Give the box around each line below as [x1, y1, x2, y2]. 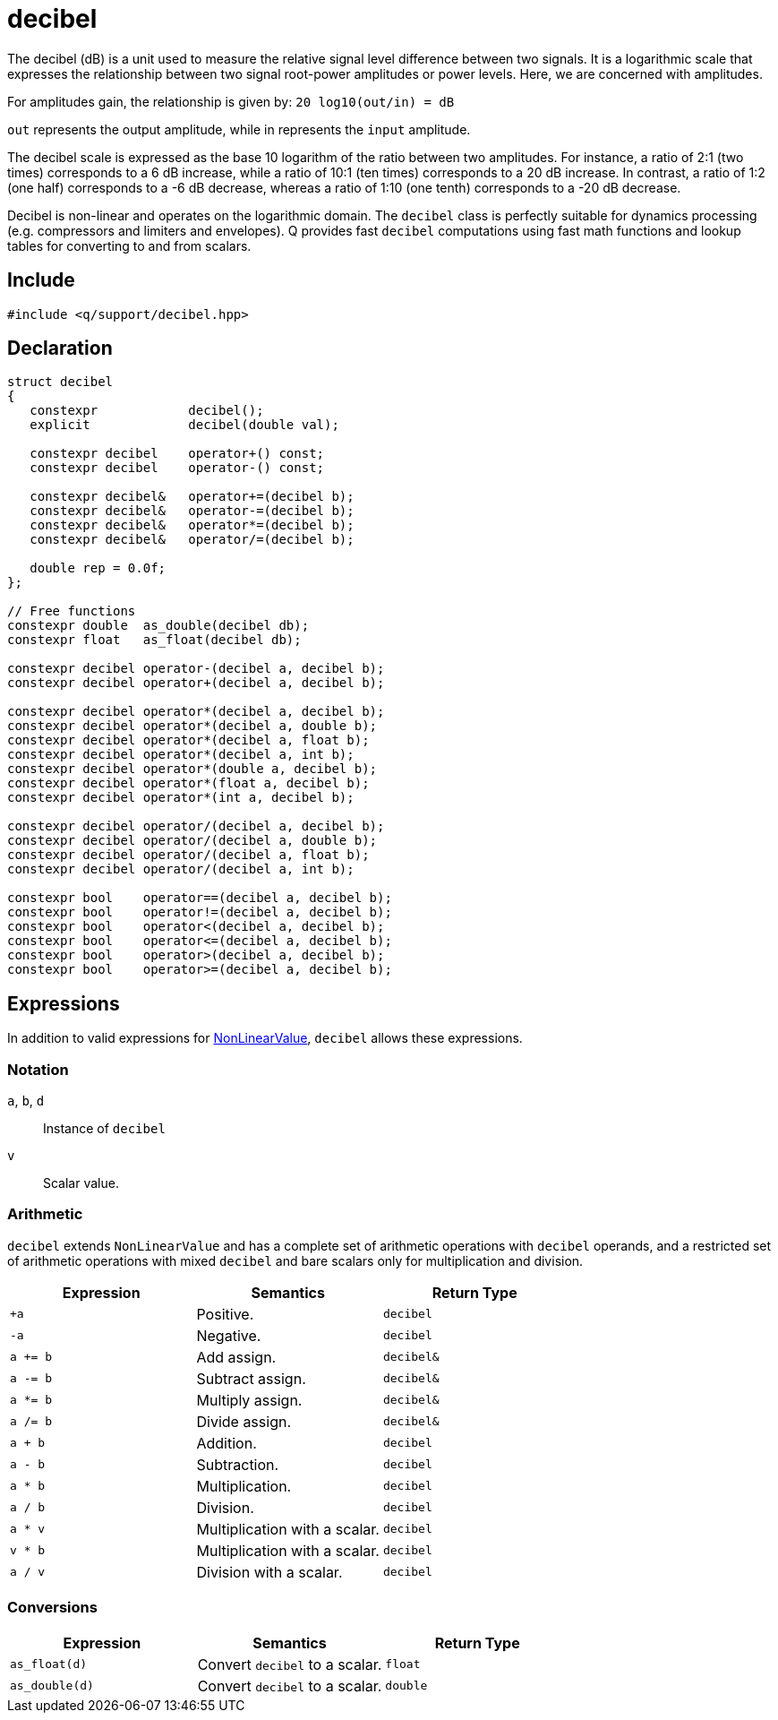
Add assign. [196, 1347, 277, 1366]
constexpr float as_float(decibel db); [7, 632, 302, 648]
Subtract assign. [196, 1369, 306, 1388]
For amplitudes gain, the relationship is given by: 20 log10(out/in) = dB [7, 93, 455, 109]
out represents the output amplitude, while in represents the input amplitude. [7, 121, 471, 137]
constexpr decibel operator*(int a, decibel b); [7, 790, 355, 805]
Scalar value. [43, 1175, 119, 1191]
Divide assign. [196, 1412, 292, 1431]
